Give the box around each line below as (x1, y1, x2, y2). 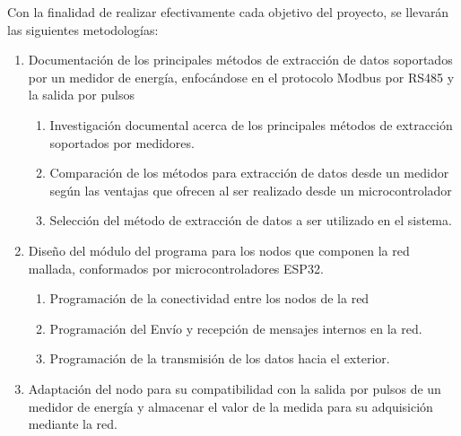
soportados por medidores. (49, 133, 195, 152)
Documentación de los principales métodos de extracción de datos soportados (28, 50, 453, 69)
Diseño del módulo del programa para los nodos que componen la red (28, 240, 410, 259)
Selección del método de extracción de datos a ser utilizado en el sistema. (49, 211, 452, 230)
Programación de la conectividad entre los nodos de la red (49, 289, 370, 308)
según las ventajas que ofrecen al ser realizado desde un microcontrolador (49, 180, 452, 199)
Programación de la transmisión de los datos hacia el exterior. (49, 349, 390, 368)
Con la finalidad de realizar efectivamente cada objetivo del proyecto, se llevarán (7, 3, 449, 21)
